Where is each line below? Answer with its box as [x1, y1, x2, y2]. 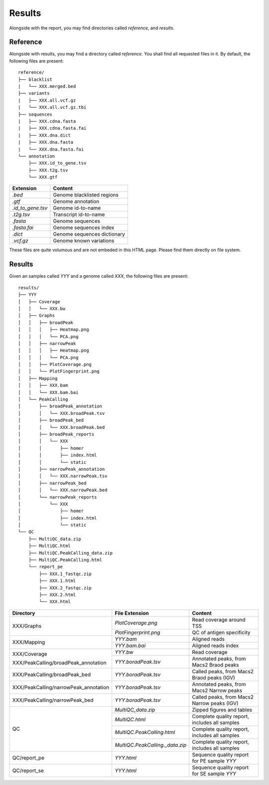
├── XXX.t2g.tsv [28, 167, 68, 173]
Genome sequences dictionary [53, 231, 126, 238]
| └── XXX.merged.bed [18, 84, 76, 89]
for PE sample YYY [192, 757, 237, 764]
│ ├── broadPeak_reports [18, 431, 95, 437]
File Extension [115, 609, 149, 616]
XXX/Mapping [12, 639, 45, 646]
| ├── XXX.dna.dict [18, 132, 71, 138]
